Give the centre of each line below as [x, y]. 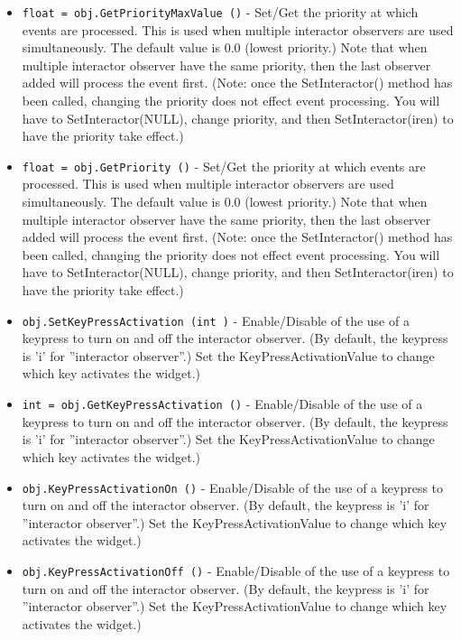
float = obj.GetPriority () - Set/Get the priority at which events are [224, 166]
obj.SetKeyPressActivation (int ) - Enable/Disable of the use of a [216, 320]
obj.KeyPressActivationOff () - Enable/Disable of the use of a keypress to [236, 570]
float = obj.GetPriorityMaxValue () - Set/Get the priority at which [220, 12]
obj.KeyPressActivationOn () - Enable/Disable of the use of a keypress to [233, 487]
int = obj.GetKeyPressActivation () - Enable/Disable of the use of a [222, 404]
